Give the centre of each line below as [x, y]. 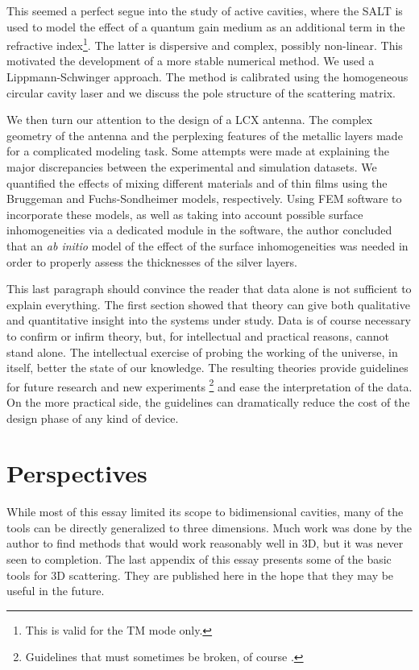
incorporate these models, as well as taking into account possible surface [185, 214]
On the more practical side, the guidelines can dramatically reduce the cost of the [208, 401]
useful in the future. [56, 591]
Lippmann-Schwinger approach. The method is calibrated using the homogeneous [207, 77]
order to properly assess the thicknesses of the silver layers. [152, 261]
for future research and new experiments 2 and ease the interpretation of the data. [209, 385]
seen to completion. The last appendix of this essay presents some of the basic [199, 559]
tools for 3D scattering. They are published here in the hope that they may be [200, 575]
